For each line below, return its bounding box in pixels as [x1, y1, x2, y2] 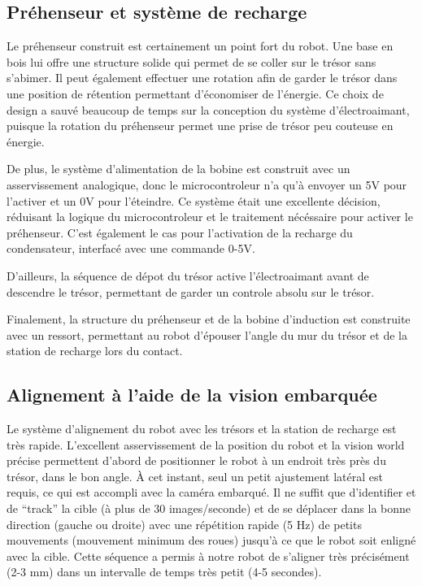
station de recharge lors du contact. [7, 342, 183, 359]
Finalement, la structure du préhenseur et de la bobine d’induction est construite [7, 310, 411, 328]
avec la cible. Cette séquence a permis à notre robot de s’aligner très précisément [7, 547, 410, 564]
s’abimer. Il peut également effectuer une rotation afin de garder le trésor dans [7, 69, 398, 86]
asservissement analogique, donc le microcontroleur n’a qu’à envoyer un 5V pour [7, 176, 407, 193]
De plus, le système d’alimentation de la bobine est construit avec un [7, 160, 350, 177]
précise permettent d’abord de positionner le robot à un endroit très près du [7, 452, 386, 469]
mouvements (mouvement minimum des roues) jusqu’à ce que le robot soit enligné [7, 532, 416, 549]
